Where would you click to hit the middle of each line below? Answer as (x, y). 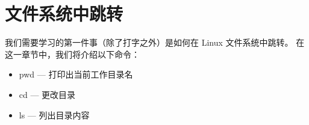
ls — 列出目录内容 (54, 114)
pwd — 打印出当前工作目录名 (76, 74)
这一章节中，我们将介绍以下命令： (72, 54)
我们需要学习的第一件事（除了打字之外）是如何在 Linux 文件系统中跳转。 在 (155, 42)
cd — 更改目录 (47, 94)
